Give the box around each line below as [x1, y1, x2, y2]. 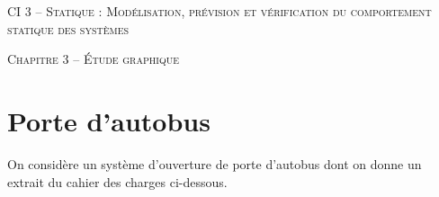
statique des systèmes [7, 19, 130, 38]
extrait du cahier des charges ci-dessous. [7, 172, 228, 191]
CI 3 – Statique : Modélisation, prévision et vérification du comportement [7, 2, 432, 20]
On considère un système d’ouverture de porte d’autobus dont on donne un [7, 154, 422, 173]
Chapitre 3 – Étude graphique [7, 49, 179, 68]
